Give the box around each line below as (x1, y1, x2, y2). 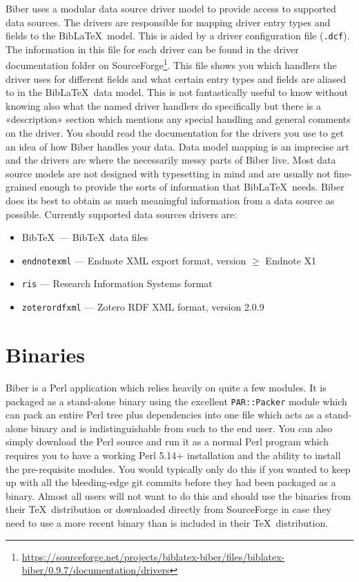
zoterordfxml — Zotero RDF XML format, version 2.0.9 (21, 300, 264, 314)
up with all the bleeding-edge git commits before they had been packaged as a (6, 475, 336, 489)
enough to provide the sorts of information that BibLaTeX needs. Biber (39, 180, 345, 194)
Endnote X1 (265, 253, 317, 267)
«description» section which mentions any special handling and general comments (6, 112, 351, 126)
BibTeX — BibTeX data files (21, 230, 148, 244)
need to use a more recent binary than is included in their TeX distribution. (6, 515, 329, 530)
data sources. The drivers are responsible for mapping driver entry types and (6, 14, 331, 29)
